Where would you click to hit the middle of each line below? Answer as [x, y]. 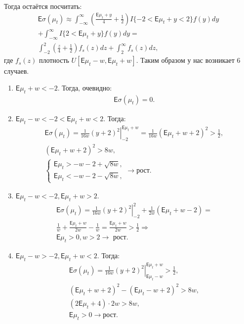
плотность [54, 60]
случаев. [17, 71]
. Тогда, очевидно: [85, 87]
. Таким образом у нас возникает [185, 60]
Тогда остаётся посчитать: [43, 6]
